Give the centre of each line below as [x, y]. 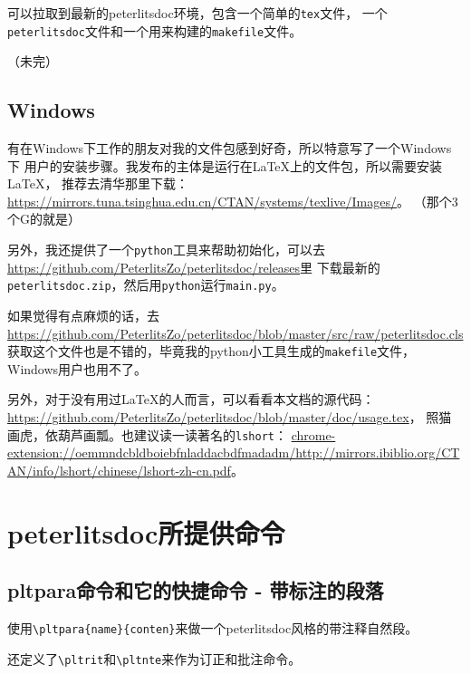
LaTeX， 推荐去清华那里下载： [98, 183]
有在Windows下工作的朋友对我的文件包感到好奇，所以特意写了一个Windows [230, 148]
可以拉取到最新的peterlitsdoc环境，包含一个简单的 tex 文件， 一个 [197, 13]
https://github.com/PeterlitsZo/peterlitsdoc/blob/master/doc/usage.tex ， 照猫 [230, 417]
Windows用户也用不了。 [77, 368]
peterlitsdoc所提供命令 [146, 532]
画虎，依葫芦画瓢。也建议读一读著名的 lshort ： [147, 434]
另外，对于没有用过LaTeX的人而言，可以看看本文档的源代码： [191, 399]
